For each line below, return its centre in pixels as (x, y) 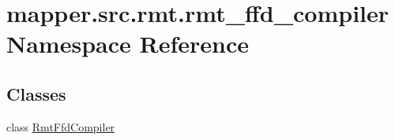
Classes (36, 93)
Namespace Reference (128, 44)
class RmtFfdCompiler (61, 126)
